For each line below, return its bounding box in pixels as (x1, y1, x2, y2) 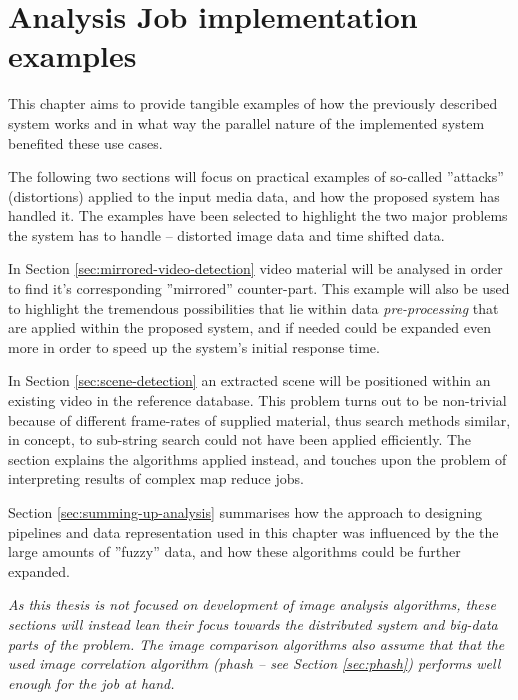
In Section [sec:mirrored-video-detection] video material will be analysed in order (8, 258, 503, 279)
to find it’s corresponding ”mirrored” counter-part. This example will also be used (8, 278, 510, 299)
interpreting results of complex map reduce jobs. (8, 468, 304, 489)
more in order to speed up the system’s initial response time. (8, 336, 380, 357)
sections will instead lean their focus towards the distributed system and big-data (8, 613, 498, 634)
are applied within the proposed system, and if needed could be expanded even (8, 317, 491, 338)
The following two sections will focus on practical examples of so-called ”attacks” (8, 166, 504, 187)
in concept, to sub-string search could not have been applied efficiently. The (8, 429, 472, 450)
